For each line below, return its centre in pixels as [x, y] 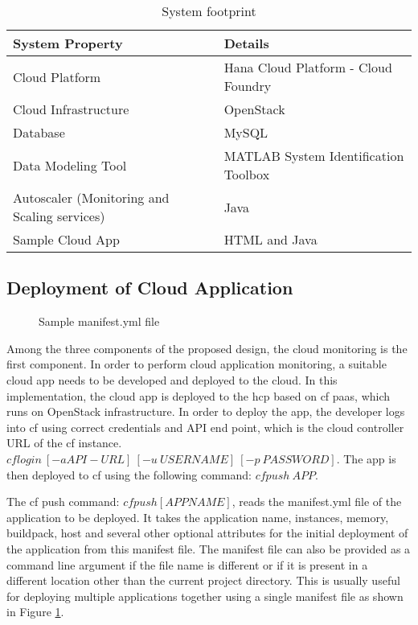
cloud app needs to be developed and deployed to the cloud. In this [172, 379]
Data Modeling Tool [70, 165]
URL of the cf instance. [64, 443]
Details [246, 43]
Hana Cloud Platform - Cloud [308, 67]
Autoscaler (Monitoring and [91, 197]
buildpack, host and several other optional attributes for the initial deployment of [207, 533]
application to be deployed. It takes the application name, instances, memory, [198, 517]
